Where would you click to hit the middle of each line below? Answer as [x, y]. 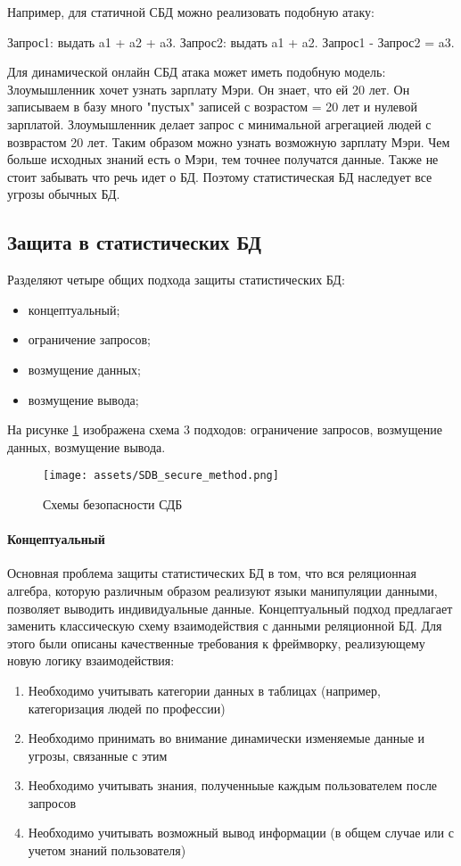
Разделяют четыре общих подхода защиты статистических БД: [176, 280]
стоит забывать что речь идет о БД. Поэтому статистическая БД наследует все [220, 176]
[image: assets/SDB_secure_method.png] [161, 476]
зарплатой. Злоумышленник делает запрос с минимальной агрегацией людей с [219, 124]
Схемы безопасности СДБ [113, 503]
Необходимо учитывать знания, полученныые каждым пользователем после [233, 785]
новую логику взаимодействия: [91, 660]
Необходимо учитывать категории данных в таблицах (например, [204, 690]
